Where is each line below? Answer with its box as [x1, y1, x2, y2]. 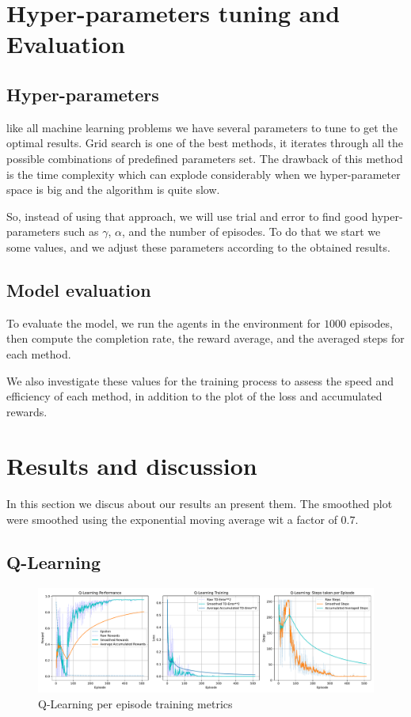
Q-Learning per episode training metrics [38, 695, 233, 711]
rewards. [6, 403, 48, 419]
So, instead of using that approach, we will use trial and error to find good [6, 207, 368, 224]
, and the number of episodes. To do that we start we [122, 223, 381, 240]
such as [63, 223, 99, 240]
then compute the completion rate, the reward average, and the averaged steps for [6, 330, 405, 347]
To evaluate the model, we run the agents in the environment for [6, 314, 321, 331]
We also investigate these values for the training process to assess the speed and [6, 372, 394, 389]
